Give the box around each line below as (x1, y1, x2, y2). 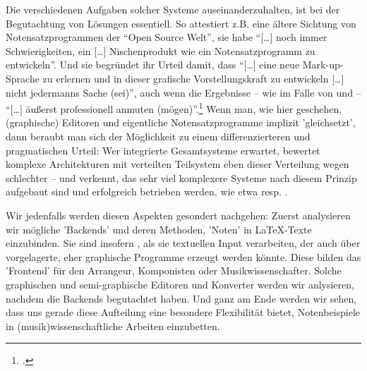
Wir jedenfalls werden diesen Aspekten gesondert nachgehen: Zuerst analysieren (6, 207, 351, 222)
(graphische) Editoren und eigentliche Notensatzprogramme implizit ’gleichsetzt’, (6, 115, 356, 130)
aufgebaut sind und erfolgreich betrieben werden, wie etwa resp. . (6, 184, 288, 199)
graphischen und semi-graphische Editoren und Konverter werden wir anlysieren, (6, 276, 354, 291)
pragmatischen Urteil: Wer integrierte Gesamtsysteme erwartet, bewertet (6, 142, 320, 157)
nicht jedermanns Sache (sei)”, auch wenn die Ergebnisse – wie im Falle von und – (6, 85, 361, 99)
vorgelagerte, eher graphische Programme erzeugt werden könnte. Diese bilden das (6, 249, 361, 264)
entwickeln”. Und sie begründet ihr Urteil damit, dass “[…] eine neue (6, 57, 300, 72)
